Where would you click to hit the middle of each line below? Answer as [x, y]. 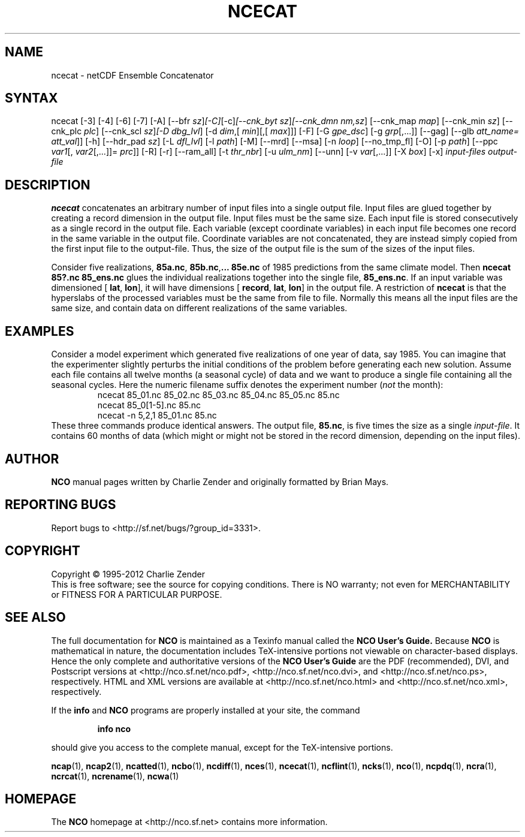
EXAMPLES [40, 331]
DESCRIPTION [48, 185]
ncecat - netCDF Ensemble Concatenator [132, 75]
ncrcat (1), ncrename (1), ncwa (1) [115, 776]
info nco [114, 728]
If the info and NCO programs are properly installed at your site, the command [206, 710]
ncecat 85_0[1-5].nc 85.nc [149, 405]
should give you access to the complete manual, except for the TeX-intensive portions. [222, 747]
